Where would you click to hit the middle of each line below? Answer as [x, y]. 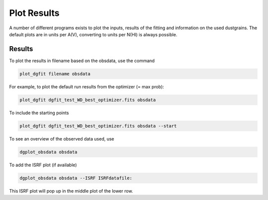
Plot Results [34, 13]
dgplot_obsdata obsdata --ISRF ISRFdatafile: [76, 178]
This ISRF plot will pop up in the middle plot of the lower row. [71, 191]
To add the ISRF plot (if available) [43, 165]
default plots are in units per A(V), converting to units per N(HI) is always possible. [93, 34]
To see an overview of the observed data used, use [62, 138]
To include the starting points [39, 113]
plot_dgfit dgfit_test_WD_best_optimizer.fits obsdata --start [98, 126]
